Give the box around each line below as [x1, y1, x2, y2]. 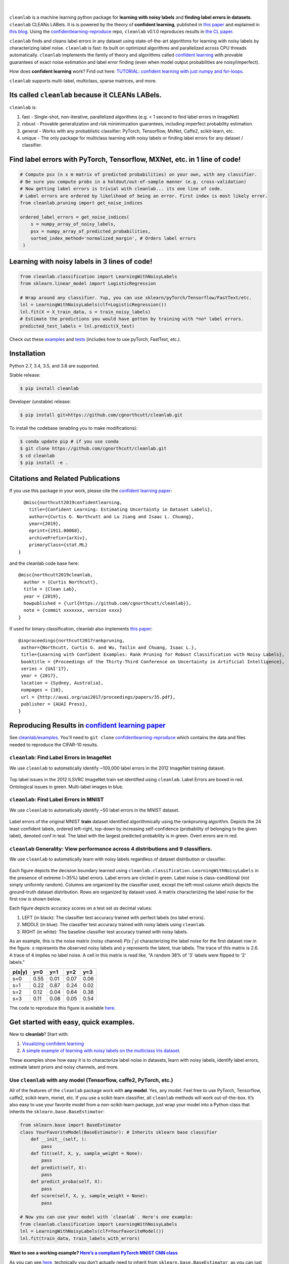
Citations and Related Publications [9, 474, 121, 483]
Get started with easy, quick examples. [9, 1018, 135, 1026]
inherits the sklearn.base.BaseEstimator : [9, 1109, 105, 1115]
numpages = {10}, [21, 687, 64, 693]
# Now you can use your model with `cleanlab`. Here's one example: [20, 1214, 194, 1220]
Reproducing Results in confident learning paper [9, 721, 166, 730]
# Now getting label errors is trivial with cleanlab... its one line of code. [20, 186, 223, 192]
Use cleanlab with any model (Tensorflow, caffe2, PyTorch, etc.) [9, 1076, 173, 1084]
